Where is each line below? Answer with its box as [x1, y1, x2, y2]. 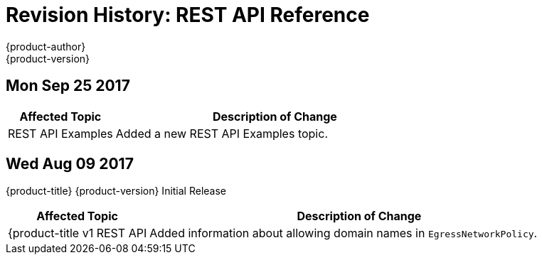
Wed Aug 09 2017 [6, 155, 134, 173]
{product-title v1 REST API [8, 226, 147, 241]
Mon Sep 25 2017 [6, 77, 130, 95]
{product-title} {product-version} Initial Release [6, 185, 227, 197]
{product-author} [6, 40, 86, 53]
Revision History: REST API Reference [6, 3, 370, 27]
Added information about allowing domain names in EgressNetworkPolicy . [149, 226, 538, 241]
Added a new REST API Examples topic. [115, 126, 328, 141]
